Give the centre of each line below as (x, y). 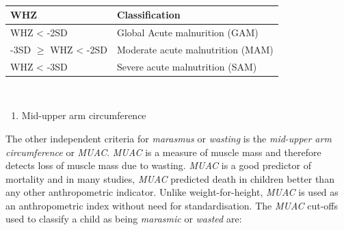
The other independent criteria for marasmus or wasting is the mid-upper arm (169, 138)
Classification (148, 15)
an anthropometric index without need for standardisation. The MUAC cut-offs (172, 205)
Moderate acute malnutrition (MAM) (195, 49)
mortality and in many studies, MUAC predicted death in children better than (170, 178)
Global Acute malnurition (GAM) (187, 32)
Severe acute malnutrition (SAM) (187, 66)
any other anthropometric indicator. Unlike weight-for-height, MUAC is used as (172, 192)
